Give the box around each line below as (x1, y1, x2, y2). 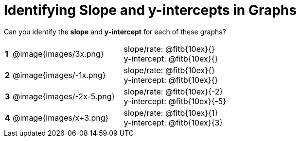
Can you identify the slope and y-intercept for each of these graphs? (4, 27, 226, 36)
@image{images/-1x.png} (13, 70, 106, 80)
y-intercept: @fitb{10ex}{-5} (124, 96, 227, 106)
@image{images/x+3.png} (13, 112, 109, 123)
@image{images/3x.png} (13, 48, 104, 59)
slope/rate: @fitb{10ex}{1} (124, 108, 218, 118)
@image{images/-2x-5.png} (13, 91, 115, 101)
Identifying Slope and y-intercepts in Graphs (4, 2, 297, 18)
